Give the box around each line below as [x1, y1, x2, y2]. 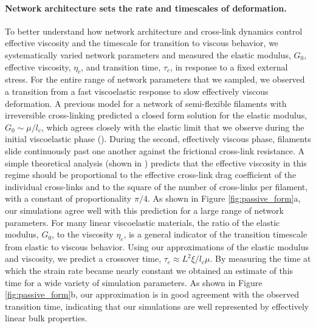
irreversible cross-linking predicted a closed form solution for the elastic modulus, [5, 109, 307, 121]
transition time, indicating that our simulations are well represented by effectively [5, 299, 309, 312]
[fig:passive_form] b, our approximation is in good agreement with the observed [5, 288, 299, 301]
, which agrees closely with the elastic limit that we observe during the [41, 120, 304, 133]
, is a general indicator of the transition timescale [123, 228, 307, 241]
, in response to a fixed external [170, 60, 288, 73]
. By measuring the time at [210, 252, 311, 265]
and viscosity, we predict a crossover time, [5, 252, 162, 265]
